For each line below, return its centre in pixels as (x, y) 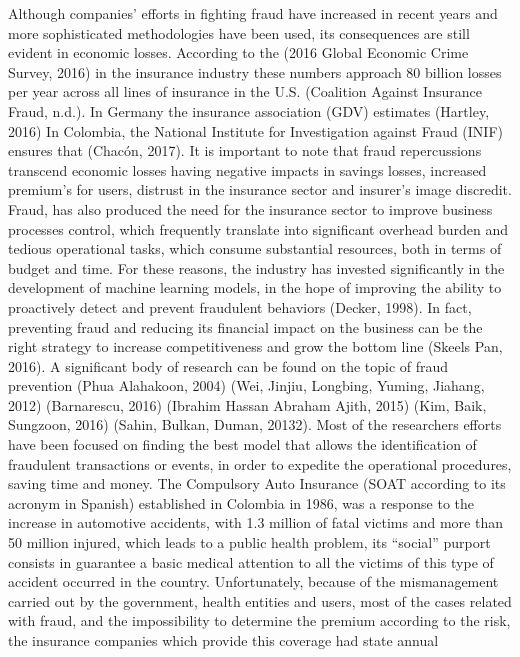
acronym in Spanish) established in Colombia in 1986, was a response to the (241, 502)
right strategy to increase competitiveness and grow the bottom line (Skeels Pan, (255, 346)
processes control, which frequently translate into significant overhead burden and (258, 228)
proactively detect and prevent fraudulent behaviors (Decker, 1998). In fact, (240, 306)
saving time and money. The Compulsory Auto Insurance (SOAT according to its (257, 483)
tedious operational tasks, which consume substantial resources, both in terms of (255, 248)
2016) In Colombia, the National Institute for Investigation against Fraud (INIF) (256, 130)
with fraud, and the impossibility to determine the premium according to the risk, (259, 620)
